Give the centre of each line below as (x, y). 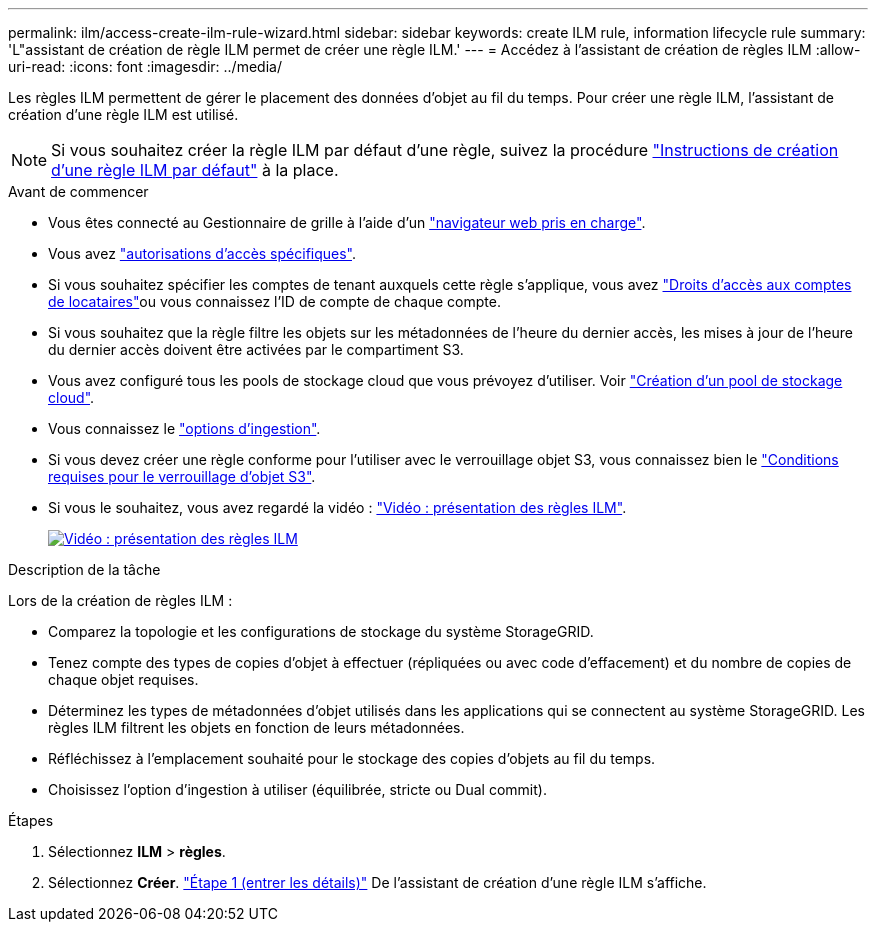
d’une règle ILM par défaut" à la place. (195, 170)
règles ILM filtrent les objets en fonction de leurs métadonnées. (256, 727)
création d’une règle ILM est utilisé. (123, 114)
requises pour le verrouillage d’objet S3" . (182, 476)
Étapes (31, 820)
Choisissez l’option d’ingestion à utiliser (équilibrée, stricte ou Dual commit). (297, 789)
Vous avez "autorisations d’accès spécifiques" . (202, 253)
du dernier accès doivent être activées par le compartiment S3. (256, 349)
